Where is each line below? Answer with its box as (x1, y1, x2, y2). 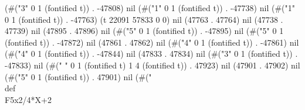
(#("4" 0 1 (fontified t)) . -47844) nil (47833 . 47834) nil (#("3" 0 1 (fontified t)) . (5, 47, 298, 60)
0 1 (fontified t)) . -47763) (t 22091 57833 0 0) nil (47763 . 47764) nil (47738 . (5, 13, 283, 25)
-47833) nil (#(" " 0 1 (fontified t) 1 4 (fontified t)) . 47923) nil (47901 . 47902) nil (5, 59, 300, 71)
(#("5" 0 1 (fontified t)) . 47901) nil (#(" (5, 70, 152, 82)
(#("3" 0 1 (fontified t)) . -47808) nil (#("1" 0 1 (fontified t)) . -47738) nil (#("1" (5, 2, 295, 13)
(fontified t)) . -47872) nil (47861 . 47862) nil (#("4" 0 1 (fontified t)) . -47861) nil (5, 36, 299, 48)
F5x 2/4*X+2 (5, 93, 52, 105)
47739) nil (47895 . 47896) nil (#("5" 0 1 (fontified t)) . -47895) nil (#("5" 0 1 (5, 25, 284, 37)
